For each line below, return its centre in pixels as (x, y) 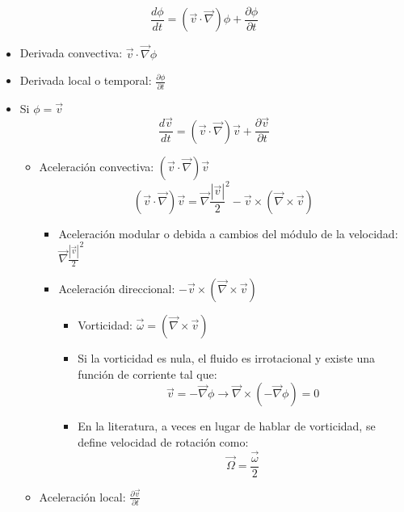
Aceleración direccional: (117, 289)
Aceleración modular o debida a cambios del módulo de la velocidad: (228, 233)
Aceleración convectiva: (97, 166)
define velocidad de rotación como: (163, 441)
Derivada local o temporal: (86, 80)
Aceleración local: (82, 496)
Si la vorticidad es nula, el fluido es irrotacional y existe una (227, 358)
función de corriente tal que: (147, 374)
